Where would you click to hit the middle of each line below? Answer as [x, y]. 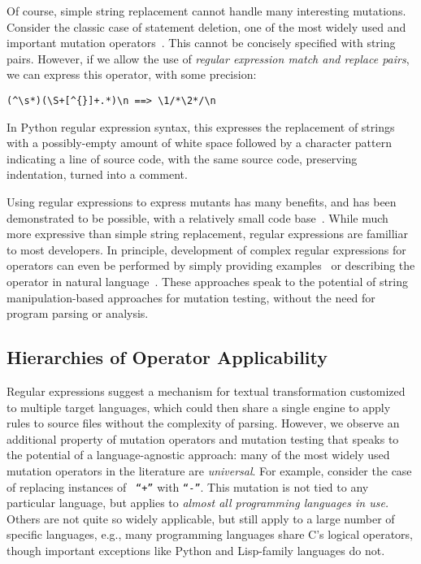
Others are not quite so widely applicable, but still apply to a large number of [201, 518]
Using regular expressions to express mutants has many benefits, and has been [202, 202]
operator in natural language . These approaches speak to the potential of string [208, 281]
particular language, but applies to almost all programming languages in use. [198, 503]
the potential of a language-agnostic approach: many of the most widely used [198, 455]
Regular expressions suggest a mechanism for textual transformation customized [206, 390]
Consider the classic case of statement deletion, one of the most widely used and [206, 26]
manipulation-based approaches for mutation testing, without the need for [191, 297]
